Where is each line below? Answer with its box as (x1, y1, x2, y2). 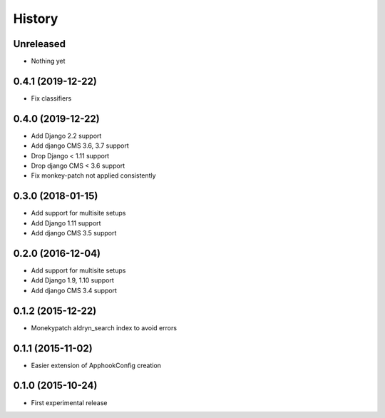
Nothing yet (31, 57, 66, 66)
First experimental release (31, 398, 108, 407)
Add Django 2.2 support (31, 131, 102, 140)
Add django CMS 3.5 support (31, 229, 117, 238)
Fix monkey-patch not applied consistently (31, 171, 156, 180)
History (13, 11, 58, 26)
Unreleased (13, 38, 66, 50)
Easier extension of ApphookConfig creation (31, 361, 162, 369)
